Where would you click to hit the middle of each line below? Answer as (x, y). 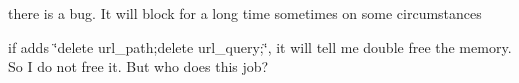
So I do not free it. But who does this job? (138, 66)
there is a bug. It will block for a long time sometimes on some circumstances (245, 13)
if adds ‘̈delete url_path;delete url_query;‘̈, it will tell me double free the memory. (260, 46)
